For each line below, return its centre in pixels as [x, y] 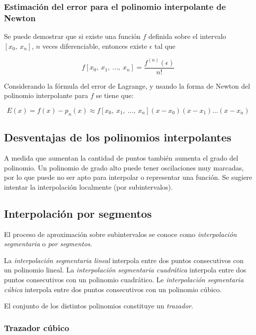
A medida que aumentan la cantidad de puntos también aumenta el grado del [121, 158]
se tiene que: [115, 95]
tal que [165, 46]
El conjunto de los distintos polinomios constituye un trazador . [99, 306]
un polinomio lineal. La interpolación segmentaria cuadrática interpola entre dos [125, 270]
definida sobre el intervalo [187, 36]
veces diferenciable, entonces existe [95, 46]
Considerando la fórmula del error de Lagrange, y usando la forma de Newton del [127, 85]
